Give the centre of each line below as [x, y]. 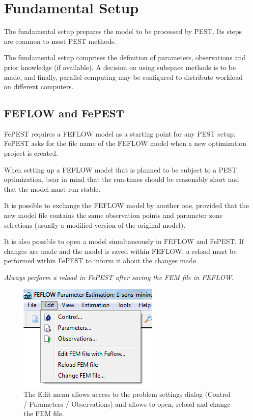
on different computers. [39, 87]
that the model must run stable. [52, 189]
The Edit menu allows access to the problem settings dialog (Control [127, 394]
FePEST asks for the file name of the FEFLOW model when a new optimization [125, 143]
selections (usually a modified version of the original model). [95, 225]
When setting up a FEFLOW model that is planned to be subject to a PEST [120, 169]
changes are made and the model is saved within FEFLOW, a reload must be [120, 251]
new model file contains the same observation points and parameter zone [113, 215]
